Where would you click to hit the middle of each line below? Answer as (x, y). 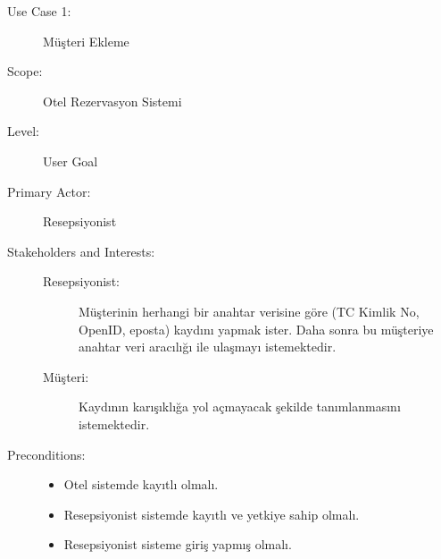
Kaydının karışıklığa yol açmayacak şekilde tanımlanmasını (240, 407)
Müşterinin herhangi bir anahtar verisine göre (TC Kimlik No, (249, 311)
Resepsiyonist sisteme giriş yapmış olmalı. (178, 544)
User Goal (71, 161)
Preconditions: (46, 454)
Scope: (25, 71)
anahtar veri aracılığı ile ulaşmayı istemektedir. (208, 347)
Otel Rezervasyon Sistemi (112, 101)
